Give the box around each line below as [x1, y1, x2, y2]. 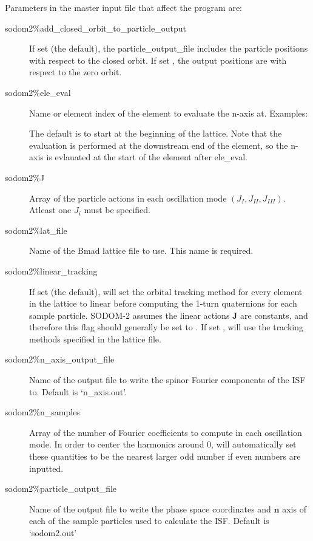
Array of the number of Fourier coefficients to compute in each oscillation [29, 426, 302, 438]
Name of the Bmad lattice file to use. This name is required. [29, 244, 254, 257]
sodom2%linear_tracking [5, 264, 98, 277]
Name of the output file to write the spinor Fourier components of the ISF [29, 373, 306, 386]
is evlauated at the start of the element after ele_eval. [46, 151, 247, 163]
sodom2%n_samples [5, 406, 80, 418]
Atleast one [29, 203, 72, 216]
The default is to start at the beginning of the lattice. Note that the [29, 127, 282, 140]
